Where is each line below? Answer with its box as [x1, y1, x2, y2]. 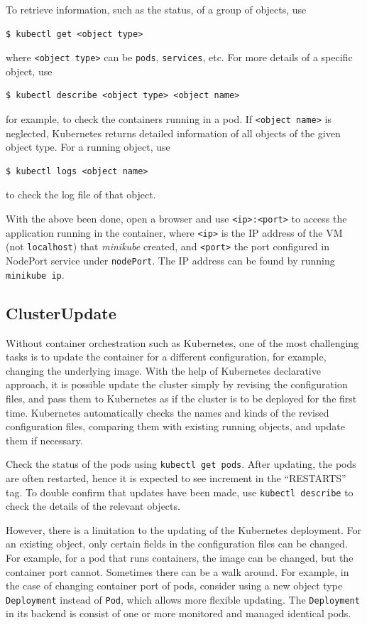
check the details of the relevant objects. [6, 498, 180, 513]
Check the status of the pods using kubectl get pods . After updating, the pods [6, 456, 356, 471]
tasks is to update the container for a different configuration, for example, [6, 349, 327, 364]
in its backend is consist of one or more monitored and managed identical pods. [6, 606, 351, 621]
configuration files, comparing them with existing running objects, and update [6, 419, 345, 434]
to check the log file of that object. [6, 187, 156, 202]
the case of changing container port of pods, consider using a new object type [6, 578, 343, 593]
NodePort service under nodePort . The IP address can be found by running [6, 253, 335, 268]
